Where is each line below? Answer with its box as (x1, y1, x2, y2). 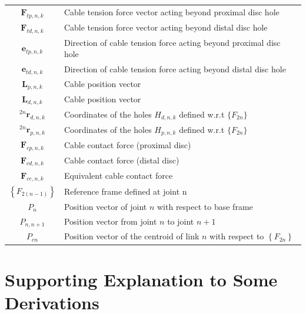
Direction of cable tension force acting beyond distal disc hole (64, 62, 286, 75)
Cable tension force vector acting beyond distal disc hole (64, 21, 268, 34)
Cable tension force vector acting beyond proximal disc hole (64, 6, 280, 18)
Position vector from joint (64, 215, 157, 228)
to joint (167, 215, 194, 228)
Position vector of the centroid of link (64, 230, 199, 242)
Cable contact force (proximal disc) (64, 139, 191, 151)
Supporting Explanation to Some (5, 267, 278, 291)
